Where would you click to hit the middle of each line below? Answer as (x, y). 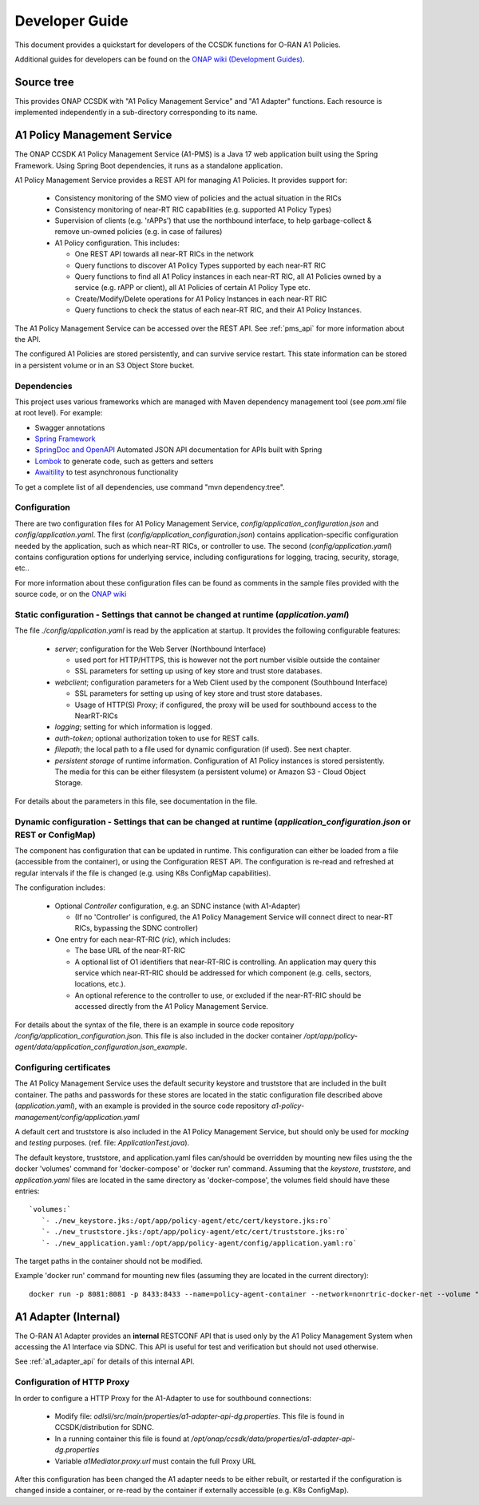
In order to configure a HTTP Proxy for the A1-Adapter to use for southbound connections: (163, 1398)
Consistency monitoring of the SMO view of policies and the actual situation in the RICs (198, 198)
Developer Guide (71, 21)
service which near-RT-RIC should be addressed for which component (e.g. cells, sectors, (223, 973)
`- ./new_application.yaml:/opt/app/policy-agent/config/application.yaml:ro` (199, 1243)
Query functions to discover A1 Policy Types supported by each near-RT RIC (200, 265)
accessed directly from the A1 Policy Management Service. (172, 1007)
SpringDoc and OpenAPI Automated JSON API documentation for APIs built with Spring (178, 450)
